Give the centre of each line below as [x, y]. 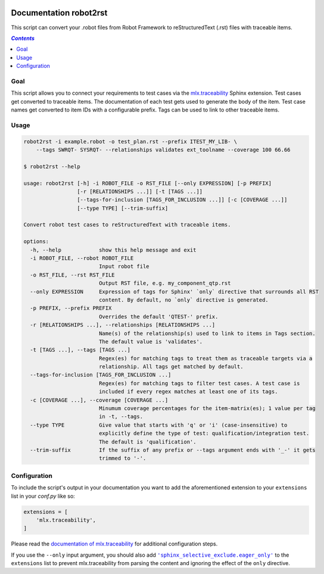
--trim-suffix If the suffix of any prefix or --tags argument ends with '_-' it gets [173, 450]
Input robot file [124, 266]
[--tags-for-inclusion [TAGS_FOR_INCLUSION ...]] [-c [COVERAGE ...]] [182, 200]
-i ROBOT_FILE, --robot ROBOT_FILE [82, 258]
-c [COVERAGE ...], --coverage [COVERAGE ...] [99, 400]
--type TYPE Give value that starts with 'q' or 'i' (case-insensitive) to [159, 425]
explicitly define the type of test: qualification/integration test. [204, 433]
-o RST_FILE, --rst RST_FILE [73, 275]
